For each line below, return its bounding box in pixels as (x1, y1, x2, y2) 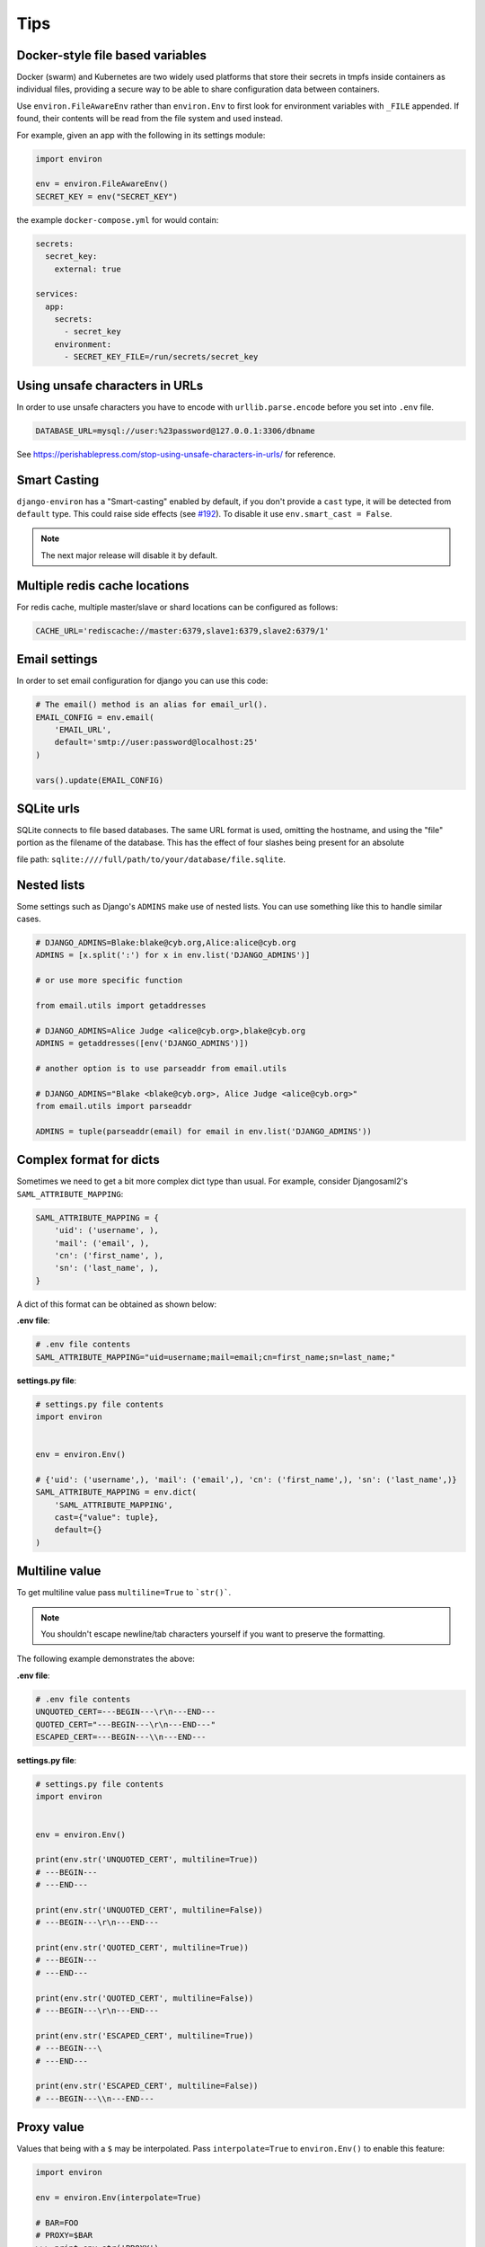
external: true (54, 263, 121, 274)
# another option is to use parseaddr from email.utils (35, 1063, 287, 1073)
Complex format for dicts (16, 1152, 161, 1168)
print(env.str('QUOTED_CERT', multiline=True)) (35, 1942, 249, 1953)
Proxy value (16, 2119, 84, 2135)
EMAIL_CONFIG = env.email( (35, 712, 154, 723)
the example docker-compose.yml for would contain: (16, 214, 219, 225)
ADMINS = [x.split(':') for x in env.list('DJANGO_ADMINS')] (35, 950, 311, 961)
